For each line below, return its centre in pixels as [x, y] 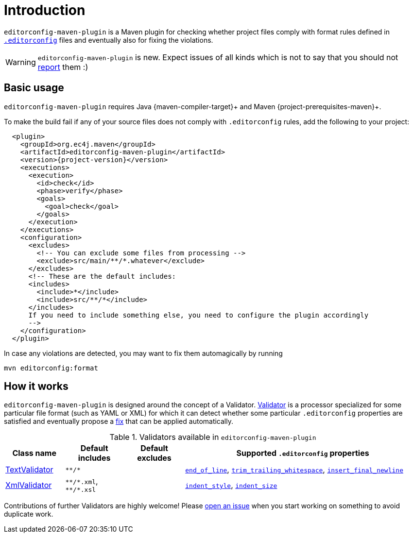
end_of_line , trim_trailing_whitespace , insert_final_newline [294, 470]
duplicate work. [29, 514]
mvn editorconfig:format [51, 368]
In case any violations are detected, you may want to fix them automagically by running [143, 353]
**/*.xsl [81, 490]
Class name [34, 453]
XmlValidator [29, 485]
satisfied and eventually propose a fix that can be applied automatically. [119, 421]
